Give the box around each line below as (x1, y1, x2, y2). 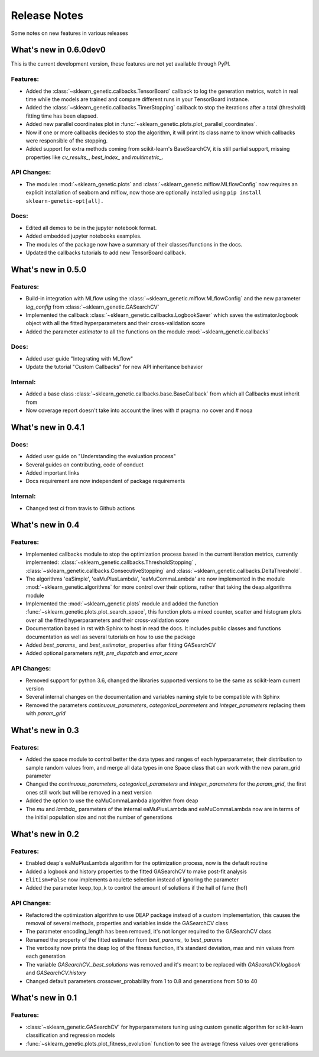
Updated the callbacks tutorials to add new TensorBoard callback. (25, 249, 187, 256)
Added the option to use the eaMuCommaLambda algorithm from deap (25, 797, 198, 804)
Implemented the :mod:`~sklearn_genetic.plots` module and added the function (25, 600, 219, 607)
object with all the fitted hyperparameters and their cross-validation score (25, 320, 206, 327)
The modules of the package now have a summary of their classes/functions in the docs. (25, 241, 243, 248)
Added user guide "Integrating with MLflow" (25, 355, 133, 362)
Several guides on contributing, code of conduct (25, 461, 144, 468)
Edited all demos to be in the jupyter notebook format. (25, 224, 157, 231)
